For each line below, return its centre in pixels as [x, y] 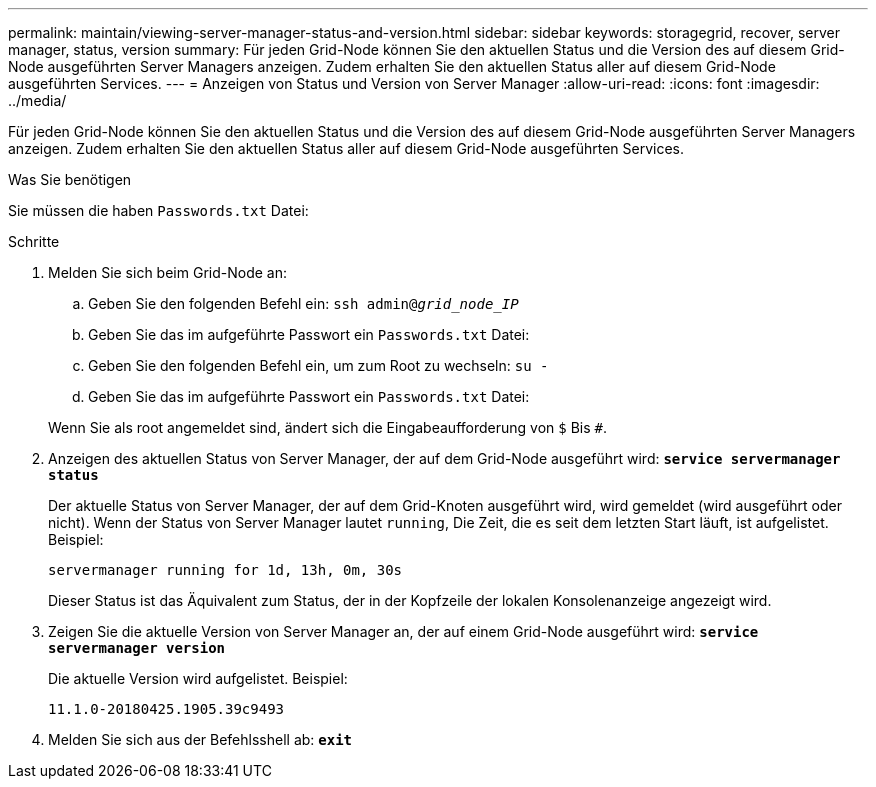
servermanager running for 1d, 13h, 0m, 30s [225, 570]
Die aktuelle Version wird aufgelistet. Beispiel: [198, 678]
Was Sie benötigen [70, 179]
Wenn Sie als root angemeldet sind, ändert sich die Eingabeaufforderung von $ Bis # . [327, 427]
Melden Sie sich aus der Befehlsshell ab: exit [200, 739]
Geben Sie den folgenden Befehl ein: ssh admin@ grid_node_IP [303, 303]
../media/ [37, 100]
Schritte [34, 241]
